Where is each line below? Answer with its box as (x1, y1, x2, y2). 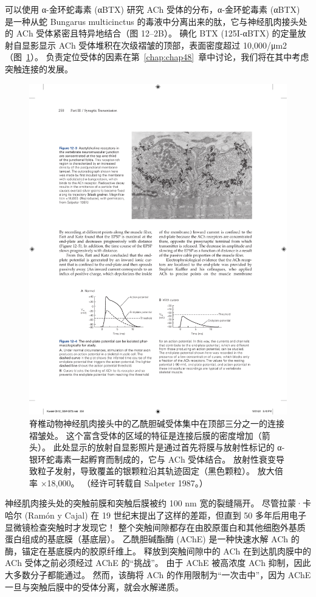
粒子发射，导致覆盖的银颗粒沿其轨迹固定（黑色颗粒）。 (37, 464, 255, 477)
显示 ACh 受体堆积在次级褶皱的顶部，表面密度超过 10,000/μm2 (38, 38, 287, 51)
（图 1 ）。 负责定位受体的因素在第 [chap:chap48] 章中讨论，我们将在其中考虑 (5, 50, 309, 63)
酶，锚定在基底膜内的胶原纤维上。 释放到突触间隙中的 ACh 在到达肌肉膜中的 (5, 544, 311, 557)
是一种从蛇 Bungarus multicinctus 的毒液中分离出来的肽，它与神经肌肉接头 (5, 15, 299, 27)
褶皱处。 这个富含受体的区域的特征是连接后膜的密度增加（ (29, 429, 262, 441)
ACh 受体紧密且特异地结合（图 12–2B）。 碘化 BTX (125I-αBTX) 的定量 (16, 27, 298, 40)
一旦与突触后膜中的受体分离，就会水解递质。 (5, 580, 184, 593)
